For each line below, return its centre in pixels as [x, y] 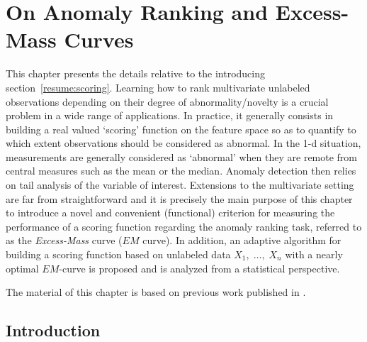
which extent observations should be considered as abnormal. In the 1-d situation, [183, 143]
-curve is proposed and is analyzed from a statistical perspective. [199, 268]
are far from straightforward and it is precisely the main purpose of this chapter [179, 198]
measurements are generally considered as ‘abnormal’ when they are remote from [182, 156]
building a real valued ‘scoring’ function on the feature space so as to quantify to [181, 129]
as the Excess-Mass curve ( [64, 240]
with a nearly [314, 254]
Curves [99, 39]
